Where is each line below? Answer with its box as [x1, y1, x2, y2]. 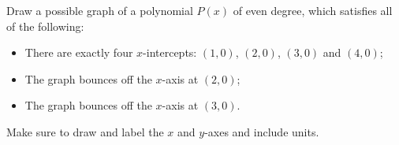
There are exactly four [24, 44, 133, 61]
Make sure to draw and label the [6, 123, 164, 139]
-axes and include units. [204, 123, 319, 139]
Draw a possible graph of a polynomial [6, 2, 193, 18]
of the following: [6, 17, 84, 34]
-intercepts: [143, 44, 197, 61]
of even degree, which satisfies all [233, 2, 393, 18]
